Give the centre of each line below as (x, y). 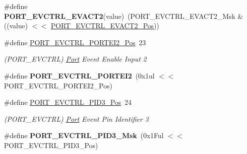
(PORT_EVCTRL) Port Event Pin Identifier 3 (76, 118)
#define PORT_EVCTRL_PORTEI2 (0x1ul (79, 75)
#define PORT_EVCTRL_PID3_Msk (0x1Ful (84, 135)
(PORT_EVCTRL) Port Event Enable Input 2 (75, 59)
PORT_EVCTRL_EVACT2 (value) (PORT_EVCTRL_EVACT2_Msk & (123, 16)
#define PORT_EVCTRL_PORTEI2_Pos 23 (75, 42)
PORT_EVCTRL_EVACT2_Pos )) (105, 26)
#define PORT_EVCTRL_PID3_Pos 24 (68, 102)
